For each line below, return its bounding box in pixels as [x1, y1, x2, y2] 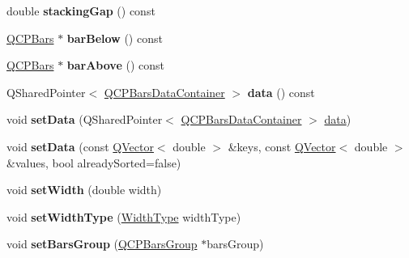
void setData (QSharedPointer [6, 111, 163, 128]
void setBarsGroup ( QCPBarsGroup [6, 235, 198, 252]
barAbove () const [66, 57, 164, 74]
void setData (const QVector [6, 137, 154, 154]
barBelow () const [66, 29, 163, 46]
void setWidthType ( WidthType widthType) [6, 208, 241, 225]
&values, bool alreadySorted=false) [6, 154, 181, 171]
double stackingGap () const [6, 2, 156, 19]
